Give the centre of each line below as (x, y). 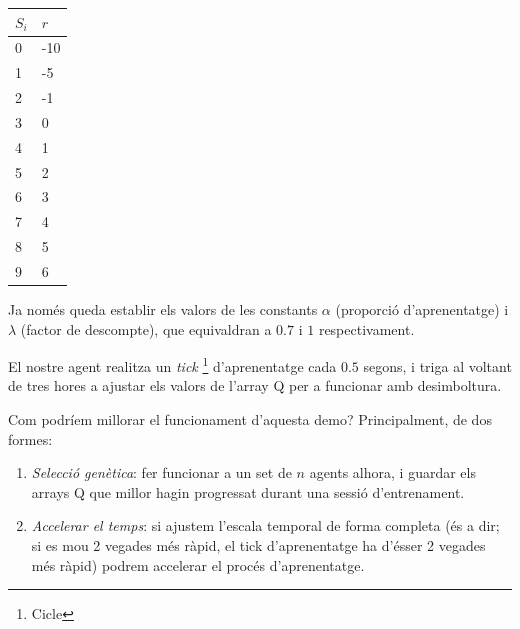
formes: (30, 438)
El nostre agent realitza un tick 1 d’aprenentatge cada (172, 364)
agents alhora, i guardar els (392, 472)
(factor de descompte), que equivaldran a (146, 328)
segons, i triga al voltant (437, 365)
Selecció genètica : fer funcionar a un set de (161, 472)
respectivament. (366, 328)
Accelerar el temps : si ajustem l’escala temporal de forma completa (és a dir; (265, 525)
